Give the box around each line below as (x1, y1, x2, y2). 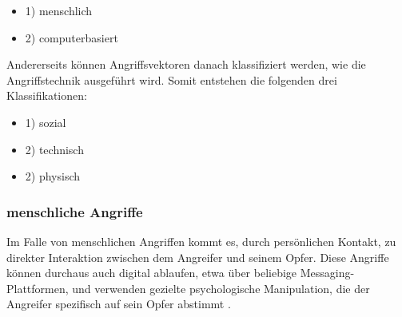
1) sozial (25, 113, 66, 130)
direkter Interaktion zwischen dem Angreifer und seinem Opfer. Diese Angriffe (6, 248, 389, 265)
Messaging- (300, 264, 355, 281)
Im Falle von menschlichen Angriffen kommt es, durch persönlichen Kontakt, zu (6, 232, 396, 249)
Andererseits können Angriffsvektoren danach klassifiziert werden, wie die (6, 56, 366, 73)
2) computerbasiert (25, 29, 118, 46)
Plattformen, (6, 279, 69, 296)
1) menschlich (25, 2, 93, 18)
